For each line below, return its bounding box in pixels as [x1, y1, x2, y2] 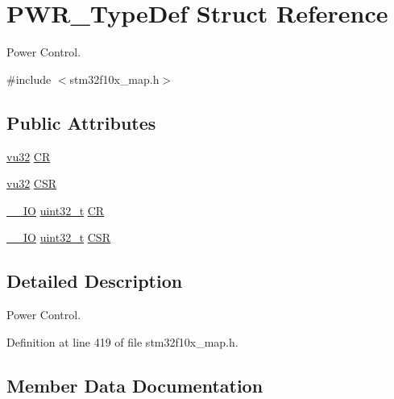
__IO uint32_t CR [6, 202, 105, 218]
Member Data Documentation [6, 372, 263, 397]
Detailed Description [6, 268, 183, 293]
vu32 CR [6, 148, 51, 164]
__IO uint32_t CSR [6, 229, 110, 246]
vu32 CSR [6, 175, 57, 192]
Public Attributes [6, 110, 156, 135]
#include [6, 70, 52, 87]
